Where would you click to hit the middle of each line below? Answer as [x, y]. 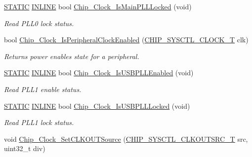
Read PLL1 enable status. [43, 89]
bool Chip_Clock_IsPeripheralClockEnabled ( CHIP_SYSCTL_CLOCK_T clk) [126, 40]
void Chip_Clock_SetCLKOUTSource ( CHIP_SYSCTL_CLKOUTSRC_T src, [126, 139]
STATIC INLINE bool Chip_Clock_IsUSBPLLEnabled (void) [99, 73]
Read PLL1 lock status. [39, 122]
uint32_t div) [25, 148]
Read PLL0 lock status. [39, 23]
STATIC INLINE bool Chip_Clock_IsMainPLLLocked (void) [98, 6]
